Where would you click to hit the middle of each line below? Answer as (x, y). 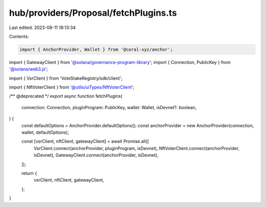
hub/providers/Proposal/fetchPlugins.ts (93, 13)
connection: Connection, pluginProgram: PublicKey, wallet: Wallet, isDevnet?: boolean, (109, 107)
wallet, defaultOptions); (45, 132)
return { (29, 173)
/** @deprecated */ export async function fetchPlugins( (66, 96)
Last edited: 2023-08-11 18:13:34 (42, 28)
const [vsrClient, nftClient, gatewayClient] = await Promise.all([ (85, 141)
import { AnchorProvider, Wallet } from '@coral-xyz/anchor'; (96, 49)
